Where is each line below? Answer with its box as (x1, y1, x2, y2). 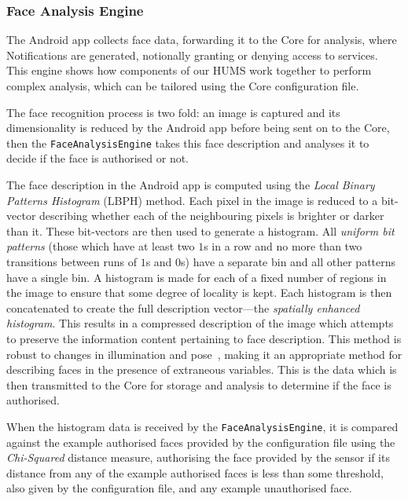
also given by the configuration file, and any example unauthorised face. (6, 480, 352, 496)
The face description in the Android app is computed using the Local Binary (6, 177, 375, 193)
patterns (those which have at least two (6, 238, 195, 254)
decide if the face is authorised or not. (6, 150, 189, 166)
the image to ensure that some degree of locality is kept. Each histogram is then (6, 284, 392, 301)
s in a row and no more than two (204, 238, 362, 254)
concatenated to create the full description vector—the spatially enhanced (6, 299, 360, 316)
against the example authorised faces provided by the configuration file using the (6, 433, 395, 450)
